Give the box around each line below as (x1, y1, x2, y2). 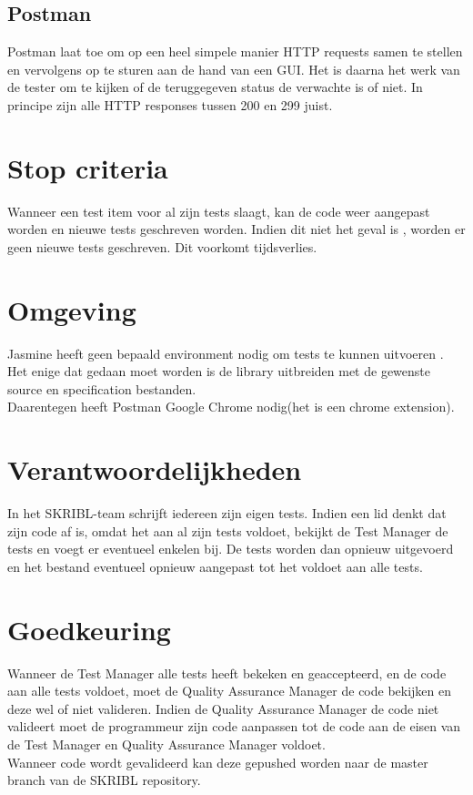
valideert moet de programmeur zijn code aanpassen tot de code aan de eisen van (7, 717, 461, 736)
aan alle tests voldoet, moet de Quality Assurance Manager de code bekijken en (7, 681, 452, 700)
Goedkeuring (7, 610, 171, 647)
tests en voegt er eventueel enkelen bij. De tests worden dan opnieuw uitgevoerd (7, 539, 454, 558)
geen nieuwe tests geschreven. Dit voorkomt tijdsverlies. (7, 237, 317, 256)
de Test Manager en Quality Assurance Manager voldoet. (7, 734, 326, 753)
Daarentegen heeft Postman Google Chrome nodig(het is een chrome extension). (7, 397, 455, 416)
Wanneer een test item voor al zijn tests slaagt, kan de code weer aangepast (7, 201, 430, 220)
